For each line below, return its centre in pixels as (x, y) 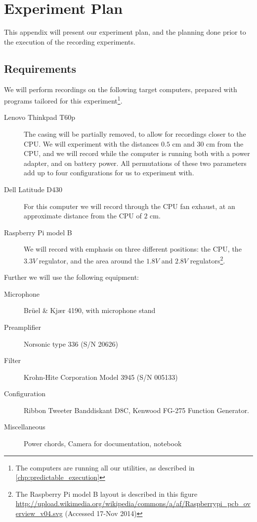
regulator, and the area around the (91, 260)
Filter (13, 360)
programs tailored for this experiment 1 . (63, 100)
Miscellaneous (25, 427)
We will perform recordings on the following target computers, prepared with (121, 89)
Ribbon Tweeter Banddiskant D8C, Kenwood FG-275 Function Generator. (137, 410)
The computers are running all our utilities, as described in (105, 467)
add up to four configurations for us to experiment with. (109, 173)
